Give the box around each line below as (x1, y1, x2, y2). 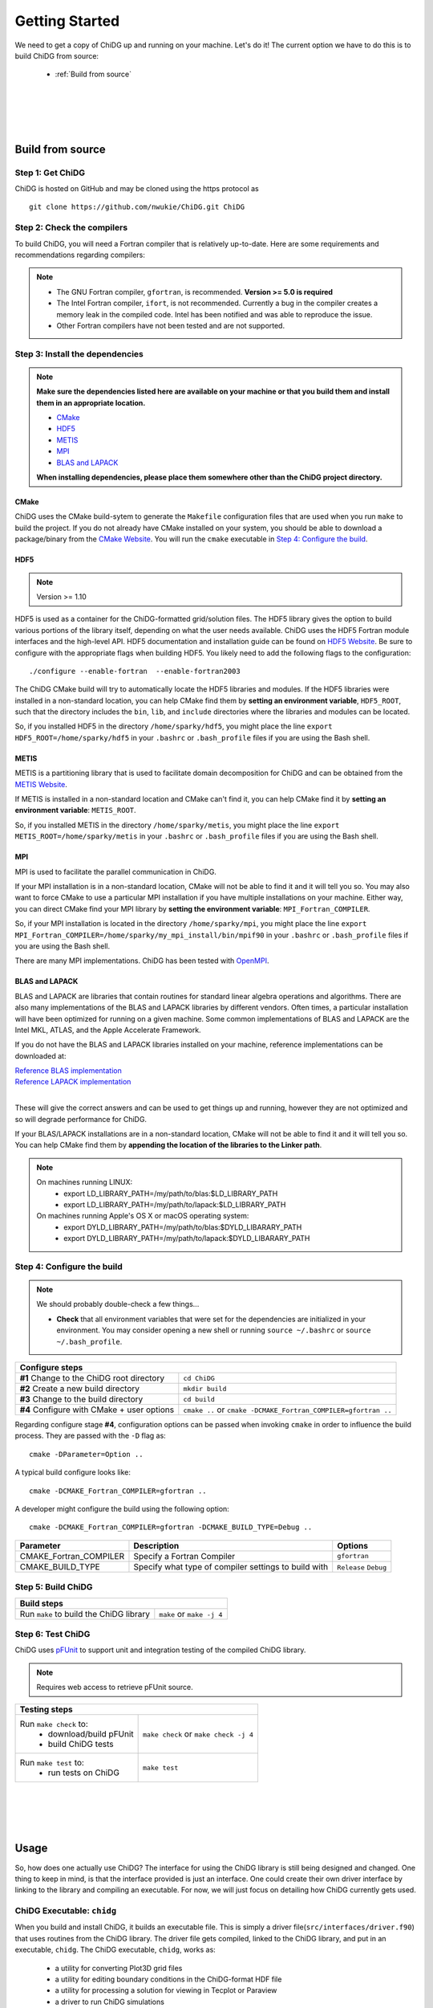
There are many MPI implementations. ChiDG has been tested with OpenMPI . (14, 956, 269, 965)
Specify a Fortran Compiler (133, 1550, 236, 1561)
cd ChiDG (183, 1373, 216, 1382)
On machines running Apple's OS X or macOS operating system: (36, 1211, 249, 1221)
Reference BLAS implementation (14, 1066, 122, 1075)
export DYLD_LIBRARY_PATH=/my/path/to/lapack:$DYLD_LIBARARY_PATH (63, 1234, 310, 1243)
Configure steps (19, 1362, 83, 1373)
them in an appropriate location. (36, 398, 146, 407)
